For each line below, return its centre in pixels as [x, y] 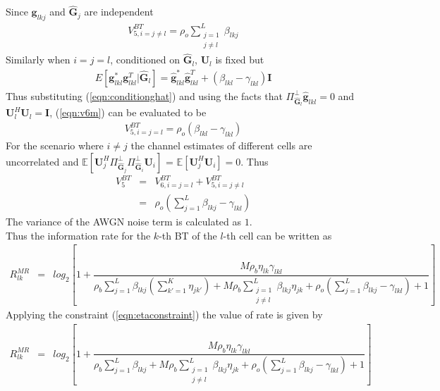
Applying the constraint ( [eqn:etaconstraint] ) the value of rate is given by [164, 315]
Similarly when [38, 60]
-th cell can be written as [277, 235]
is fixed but [240, 60]
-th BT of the [188, 235]
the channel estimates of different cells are [221, 145]
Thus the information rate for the [78, 235]
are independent [119, 12]
